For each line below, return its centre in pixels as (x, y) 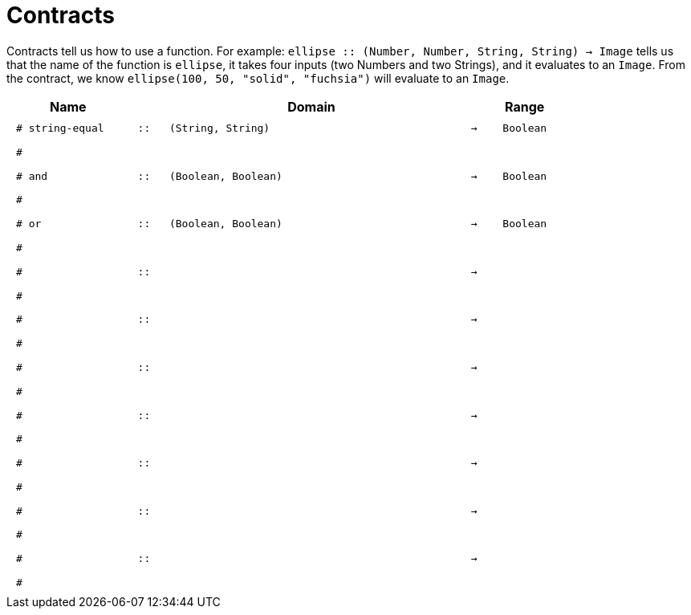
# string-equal (60, 128)
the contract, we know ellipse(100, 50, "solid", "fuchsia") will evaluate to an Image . (258, 78)
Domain (311, 106)
